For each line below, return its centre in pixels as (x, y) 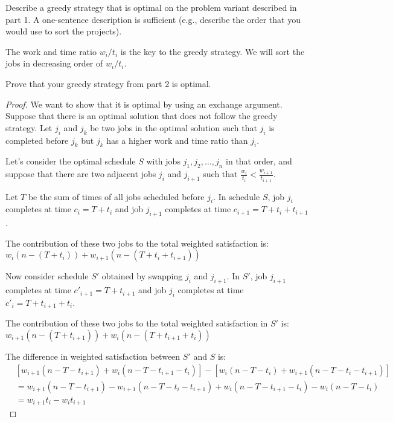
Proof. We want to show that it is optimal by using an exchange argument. (144, 104)
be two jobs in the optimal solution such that (174, 127)
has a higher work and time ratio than (177, 140)
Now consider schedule (47, 276)
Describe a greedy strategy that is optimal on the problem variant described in (151, 7)
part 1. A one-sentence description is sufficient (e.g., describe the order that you (153, 19)
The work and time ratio (51, 51)
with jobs (163, 161)
